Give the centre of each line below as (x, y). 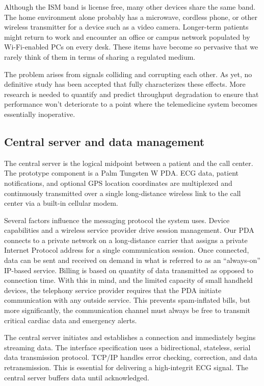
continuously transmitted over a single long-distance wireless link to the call (123, 193)
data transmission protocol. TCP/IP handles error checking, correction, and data (131, 357)
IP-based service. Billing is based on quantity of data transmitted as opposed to (129, 270)
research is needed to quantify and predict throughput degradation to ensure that (131, 94)
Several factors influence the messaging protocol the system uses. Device (117, 220)
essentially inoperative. (40, 114)
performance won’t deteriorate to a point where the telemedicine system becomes (131, 104)
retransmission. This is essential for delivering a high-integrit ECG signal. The (126, 367)
